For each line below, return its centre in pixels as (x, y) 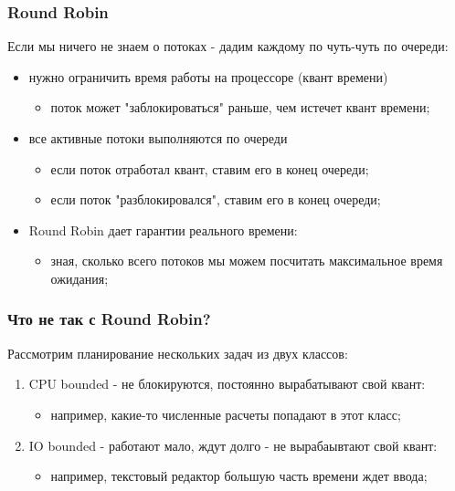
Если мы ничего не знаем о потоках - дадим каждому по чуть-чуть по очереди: (228, 46)
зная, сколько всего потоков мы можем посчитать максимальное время (247, 261)
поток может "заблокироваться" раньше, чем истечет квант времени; (240, 107)
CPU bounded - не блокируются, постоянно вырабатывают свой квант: (227, 384)
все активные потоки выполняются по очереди (158, 138)
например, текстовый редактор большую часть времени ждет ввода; (239, 476)
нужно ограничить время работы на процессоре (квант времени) (208, 76)
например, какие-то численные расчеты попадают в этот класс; (226, 414)
